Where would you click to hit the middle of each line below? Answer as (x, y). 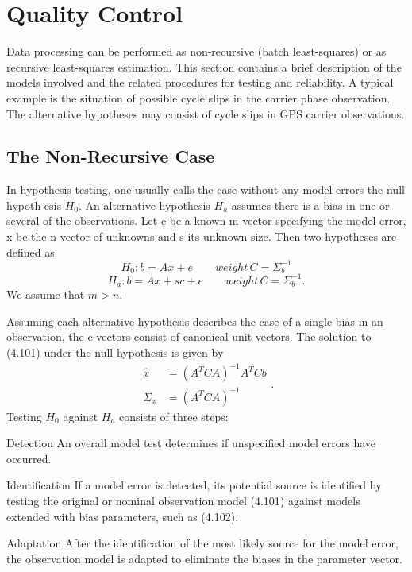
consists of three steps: (174, 416)
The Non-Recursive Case (111, 156)
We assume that (46, 294)
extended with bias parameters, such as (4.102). (123, 516)
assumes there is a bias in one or (310, 205)
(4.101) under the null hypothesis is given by (115, 352)
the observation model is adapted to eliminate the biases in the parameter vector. (204, 558)
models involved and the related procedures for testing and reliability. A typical (200, 82)
